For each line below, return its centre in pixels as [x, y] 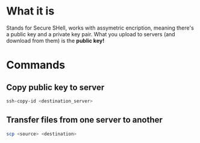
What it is [30, 11]
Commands [36, 65]
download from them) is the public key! [55, 40]
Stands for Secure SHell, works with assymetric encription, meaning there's [100, 28]
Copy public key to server [55, 87]
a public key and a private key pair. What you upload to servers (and [91, 34]
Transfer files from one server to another [84, 120]
